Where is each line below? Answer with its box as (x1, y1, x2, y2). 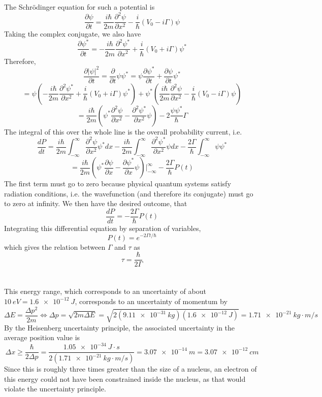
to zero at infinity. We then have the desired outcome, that (4, 198, 187, 209)
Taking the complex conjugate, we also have (4, 28, 141, 39)
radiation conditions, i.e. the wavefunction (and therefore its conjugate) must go (4, 188, 253, 198)
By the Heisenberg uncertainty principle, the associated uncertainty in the (4, 322, 235, 333)
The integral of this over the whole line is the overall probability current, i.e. (4, 126, 242, 137)
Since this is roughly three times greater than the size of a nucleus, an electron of (4, 363, 257, 374)
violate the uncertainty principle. (4, 383, 106, 394)
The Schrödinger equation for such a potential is (4, 2, 155, 12)
